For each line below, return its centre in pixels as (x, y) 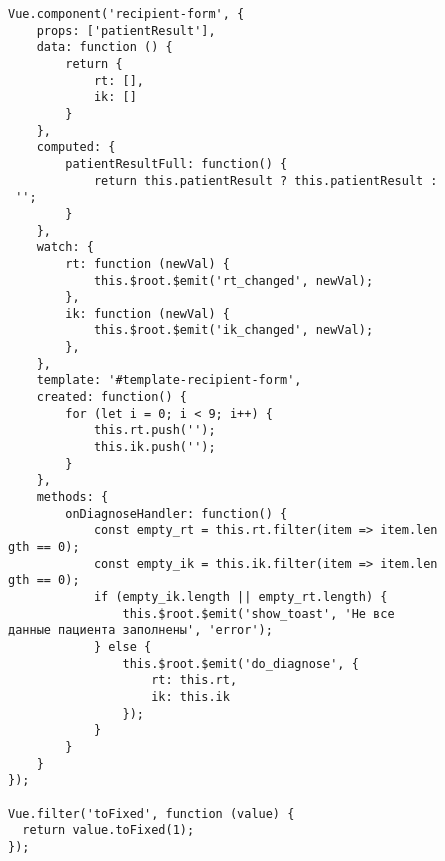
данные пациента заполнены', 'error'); (140, 630)
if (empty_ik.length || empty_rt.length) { (240, 596)
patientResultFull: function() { (176, 163)
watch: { (65, 247)
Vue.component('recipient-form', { (126, 14)
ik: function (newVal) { (147, 313)
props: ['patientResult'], (126, 30)
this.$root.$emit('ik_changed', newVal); (233, 330)
